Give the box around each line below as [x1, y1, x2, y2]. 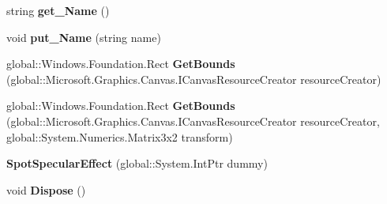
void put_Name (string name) [6, 28, 161, 45]
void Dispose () [6, 181, 86, 198]
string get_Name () [6, 2, 110, 18]
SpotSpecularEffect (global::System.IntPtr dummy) [6, 155, 268, 172]
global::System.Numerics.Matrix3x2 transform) [6, 128, 233, 145]
